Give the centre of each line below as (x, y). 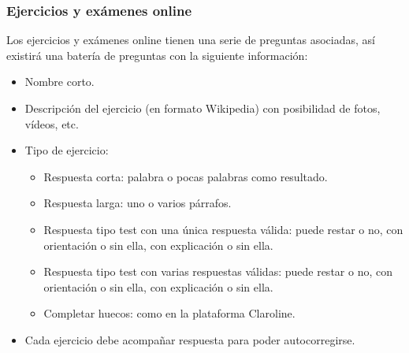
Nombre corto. (59, 82)
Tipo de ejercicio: (67, 150)
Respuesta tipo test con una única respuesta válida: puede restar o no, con (223, 229)
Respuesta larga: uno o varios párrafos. (138, 203)
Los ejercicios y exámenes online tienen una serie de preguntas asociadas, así (191, 40)
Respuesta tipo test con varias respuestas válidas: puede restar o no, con (218, 271)
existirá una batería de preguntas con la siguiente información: (157, 55)
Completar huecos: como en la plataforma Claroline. (169, 313)
